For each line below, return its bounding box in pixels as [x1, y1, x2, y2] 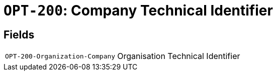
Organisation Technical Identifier [117, 51, 240, 61]
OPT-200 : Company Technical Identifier [4, 2, 273, 19]
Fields [4, 28, 35, 41]
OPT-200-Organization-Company [5, 52, 116, 60]
